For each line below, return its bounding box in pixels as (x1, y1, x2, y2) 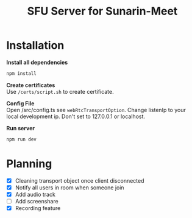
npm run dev (6, 136, 37, 142)
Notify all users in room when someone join (15, 184, 124, 191)
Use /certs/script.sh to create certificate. (6, 88, 114, 95)
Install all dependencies (6, 58, 68, 66)
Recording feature (15, 204, 61, 211)
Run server (6, 124, 35, 132)
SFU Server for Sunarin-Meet (27, 4, 178, 18)
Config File (6, 99, 35, 107)
